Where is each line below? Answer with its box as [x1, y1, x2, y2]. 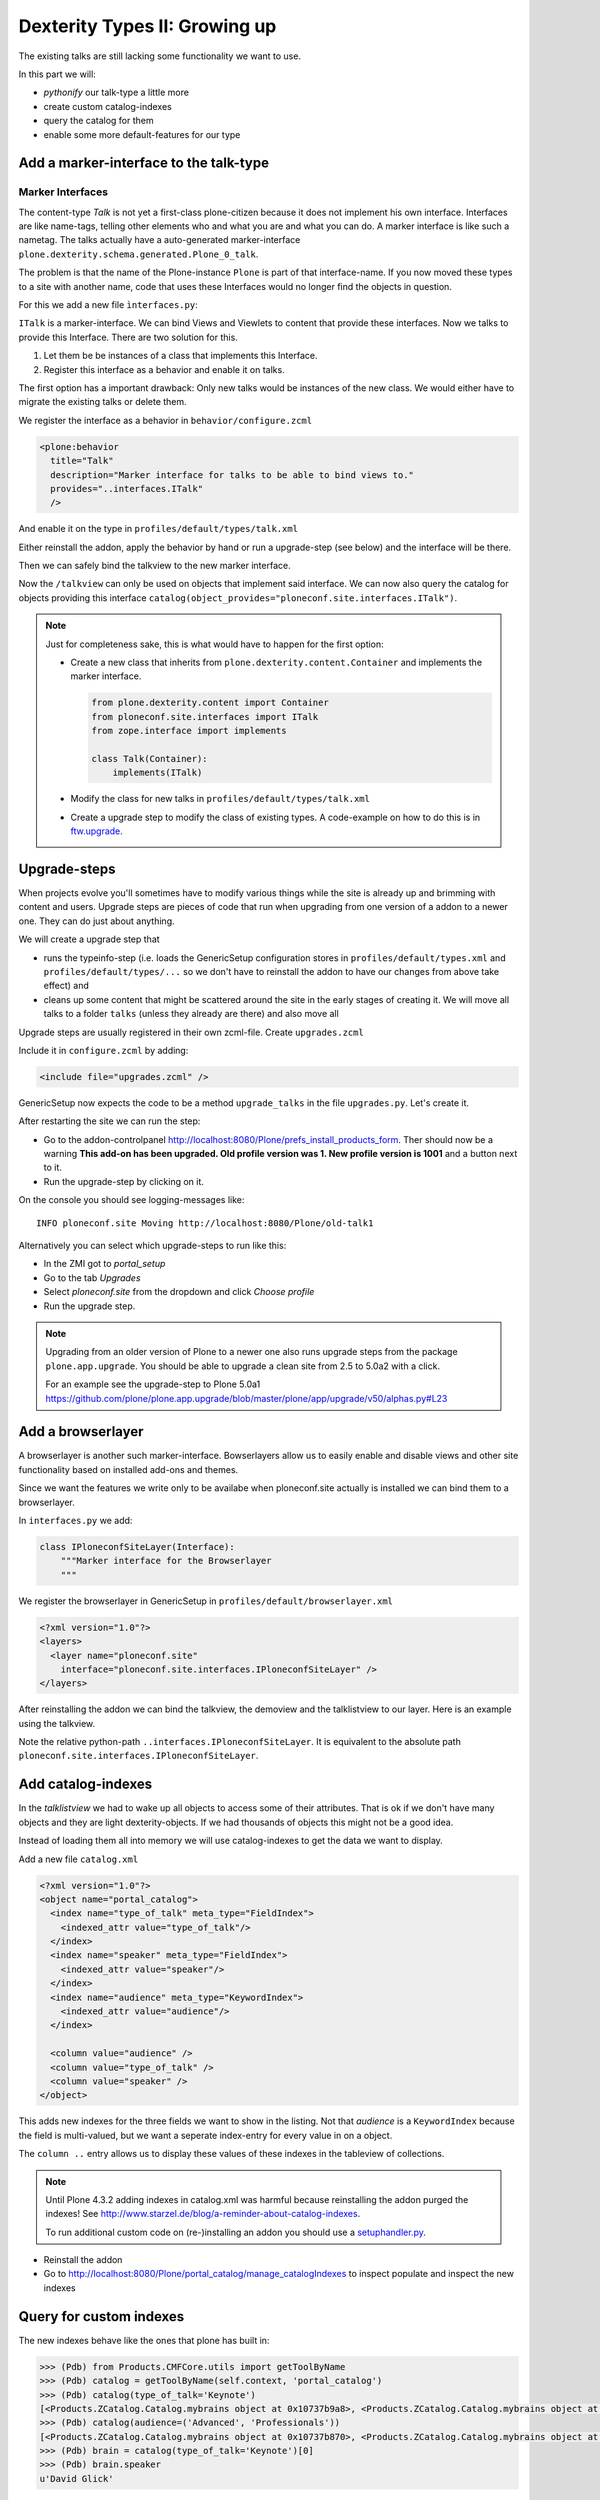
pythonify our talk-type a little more [43, 86, 190, 99]
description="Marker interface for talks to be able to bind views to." [50, 469, 415, 480]
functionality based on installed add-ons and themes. [18, 1463, 239, 1475]
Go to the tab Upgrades [43, 1271, 141, 1284]
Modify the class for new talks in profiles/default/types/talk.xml [70, 793, 370, 805]
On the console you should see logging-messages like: [18, 1194, 245, 1206]
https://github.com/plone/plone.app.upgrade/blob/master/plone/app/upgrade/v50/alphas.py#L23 [45, 1392, 448, 1404]
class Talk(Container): [91, 753, 209, 764]
